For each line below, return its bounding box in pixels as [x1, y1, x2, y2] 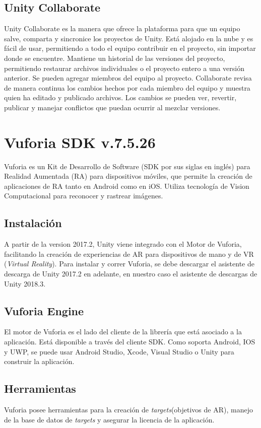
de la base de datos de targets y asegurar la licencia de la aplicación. [4, 414, 215, 424]
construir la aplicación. [4, 356, 75, 367]
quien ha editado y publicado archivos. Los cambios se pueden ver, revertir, [4, 92, 237, 103]
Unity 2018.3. [4, 278, 46, 289]
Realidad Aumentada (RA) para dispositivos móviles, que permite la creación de [4, 171, 252, 181]
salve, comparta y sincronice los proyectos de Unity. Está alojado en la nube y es [4, 33, 253, 43]
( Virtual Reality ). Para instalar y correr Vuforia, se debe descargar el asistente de [4, 258, 254, 269]
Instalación [4, 215, 62, 231]
